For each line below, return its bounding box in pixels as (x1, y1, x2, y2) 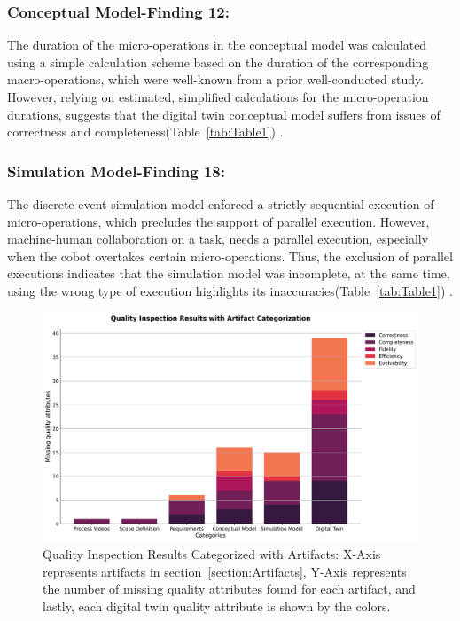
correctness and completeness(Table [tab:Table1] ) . (7, 122, 284, 141)
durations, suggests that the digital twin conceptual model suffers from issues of (7, 105, 441, 123)
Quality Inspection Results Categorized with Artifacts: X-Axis (43, 544, 381, 563)
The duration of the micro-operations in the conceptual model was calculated (7, 35, 427, 54)
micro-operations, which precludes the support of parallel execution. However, (7, 212, 430, 230)
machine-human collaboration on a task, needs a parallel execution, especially (7, 229, 429, 248)
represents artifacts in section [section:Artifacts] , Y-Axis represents (43, 562, 407, 580)
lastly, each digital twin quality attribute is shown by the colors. (43, 596, 391, 615)
